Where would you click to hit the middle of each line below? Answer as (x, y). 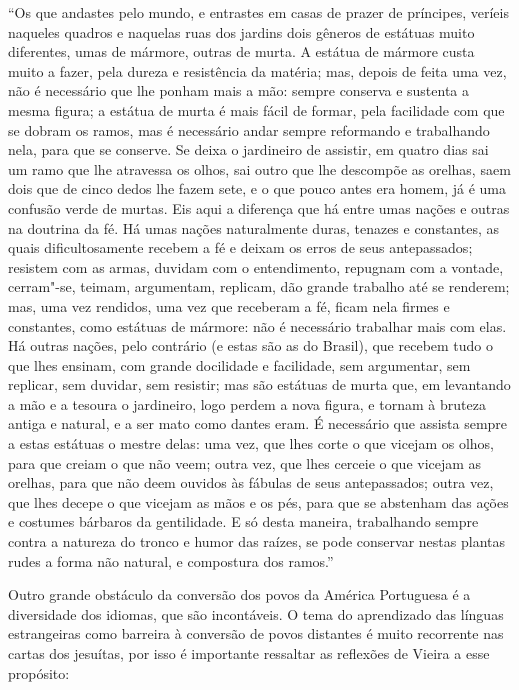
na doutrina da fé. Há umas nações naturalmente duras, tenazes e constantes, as (254, 227)
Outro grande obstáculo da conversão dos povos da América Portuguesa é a (239, 594)
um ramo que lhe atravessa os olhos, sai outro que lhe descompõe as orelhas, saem (259, 168)
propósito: (39, 672)
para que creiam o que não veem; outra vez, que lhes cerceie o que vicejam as (245, 462)
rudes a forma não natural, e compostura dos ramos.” (171, 560)
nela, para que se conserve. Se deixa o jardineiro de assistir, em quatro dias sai (248, 149)
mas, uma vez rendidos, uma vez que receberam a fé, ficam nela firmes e (229, 305)
